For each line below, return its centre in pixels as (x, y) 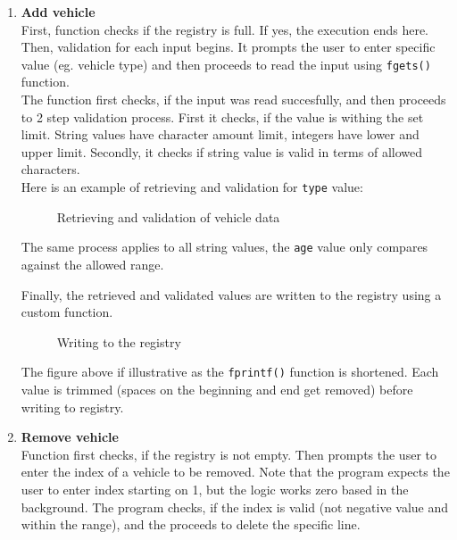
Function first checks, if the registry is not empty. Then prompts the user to (228, 454)
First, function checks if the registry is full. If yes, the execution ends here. (224, 29)
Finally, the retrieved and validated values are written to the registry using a (231, 294)
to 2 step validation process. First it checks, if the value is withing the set (222, 116)
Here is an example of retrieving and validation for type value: (192, 187)
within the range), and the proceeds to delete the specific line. (191, 524)
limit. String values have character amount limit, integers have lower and (220, 134)
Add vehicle (58, 12)
